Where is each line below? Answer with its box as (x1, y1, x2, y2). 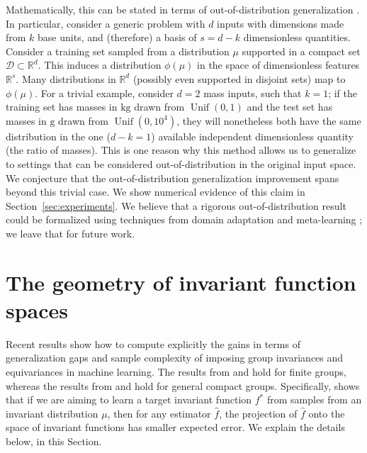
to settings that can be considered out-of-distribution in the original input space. (6, 156, 356, 171)
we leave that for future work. (6, 225, 135, 240)
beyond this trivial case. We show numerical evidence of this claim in (6, 184, 305, 199)
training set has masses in (6, 99, 118, 114)
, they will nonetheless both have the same (176, 113, 361, 128)
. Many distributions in (16, 71, 116, 86)
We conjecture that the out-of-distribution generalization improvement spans (6, 170, 339, 185)
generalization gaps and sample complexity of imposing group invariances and (6, 350, 344, 365)
